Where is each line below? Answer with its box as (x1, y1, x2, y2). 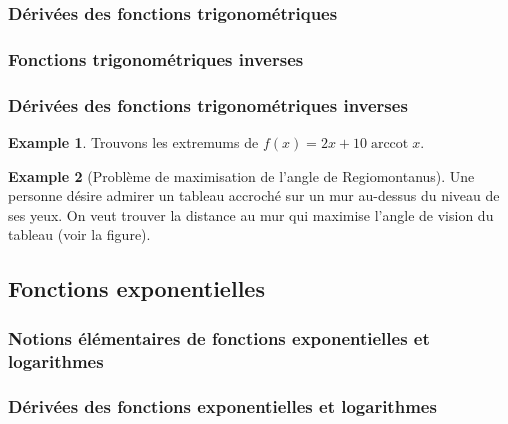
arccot (370, 136, 409, 151)
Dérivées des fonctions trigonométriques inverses (8, 92, 408, 117)
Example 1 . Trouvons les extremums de (8, 131, 259, 152)
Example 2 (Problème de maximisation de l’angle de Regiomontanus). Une (8, 165, 475, 186)
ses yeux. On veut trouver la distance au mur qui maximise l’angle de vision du (8, 204, 494, 225)
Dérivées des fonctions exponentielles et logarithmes (8, 394, 437, 419)
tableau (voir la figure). (8, 224, 151, 245)
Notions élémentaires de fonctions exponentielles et (8, 325, 430, 350)
